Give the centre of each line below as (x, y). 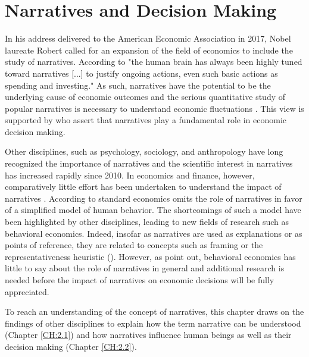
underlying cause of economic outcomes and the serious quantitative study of (145, 97)
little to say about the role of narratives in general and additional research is (145, 268)
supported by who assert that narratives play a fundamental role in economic (146, 120)
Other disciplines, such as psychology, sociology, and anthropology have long (144, 151)
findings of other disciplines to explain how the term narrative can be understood (153, 323)
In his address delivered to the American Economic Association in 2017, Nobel (148, 38)
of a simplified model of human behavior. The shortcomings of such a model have (153, 210)
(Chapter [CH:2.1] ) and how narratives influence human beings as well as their (148, 335)
